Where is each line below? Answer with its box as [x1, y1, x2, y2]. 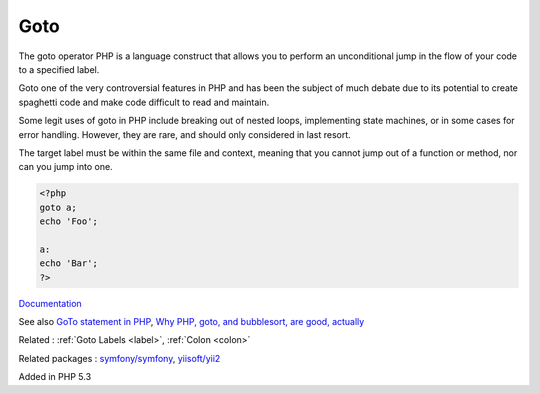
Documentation [18, 297, 82, 309]
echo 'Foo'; [39, 216, 99, 227]
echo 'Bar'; [39, 258, 99, 269]
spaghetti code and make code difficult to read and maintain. [18, 96, 270, 108]
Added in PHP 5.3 [18, 371, 92, 383]
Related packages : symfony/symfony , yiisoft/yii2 [18, 352, 221, 364]
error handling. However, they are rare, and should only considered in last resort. [18, 128, 352, 140]
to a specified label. [18, 63, 100, 75]
